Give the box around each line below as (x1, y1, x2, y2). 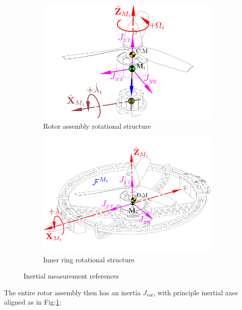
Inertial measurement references (24, 271, 119, 281)
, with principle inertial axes (153, 287, 238, 297)
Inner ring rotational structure (43, 254, 134, 264)
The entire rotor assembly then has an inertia (4, 287, 141, 297)
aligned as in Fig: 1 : (4, 297, 61, 307)
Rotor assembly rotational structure (43, 120, 151, 131)
